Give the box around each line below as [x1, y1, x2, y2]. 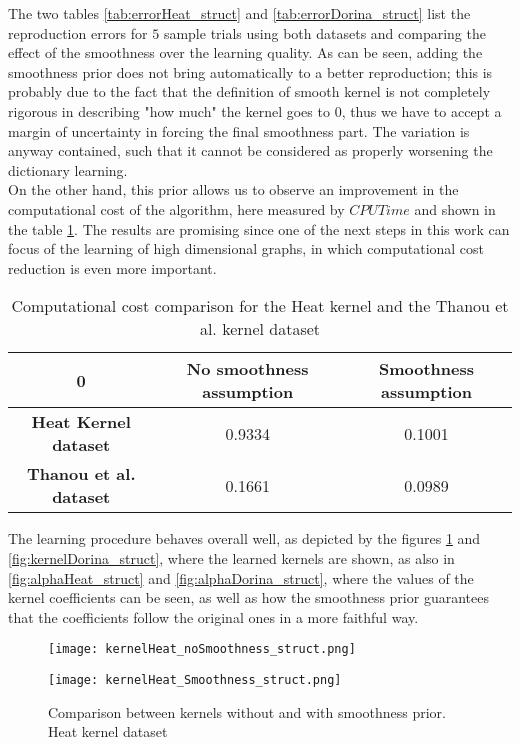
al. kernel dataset [199, 317, 321, 341]
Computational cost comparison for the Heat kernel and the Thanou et [11, 294, 509, 318]
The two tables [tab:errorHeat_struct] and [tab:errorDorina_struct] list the [8, 3, 471, 23]
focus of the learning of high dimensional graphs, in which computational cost [8, 238, 485, 259]
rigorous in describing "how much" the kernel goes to [8, 100, 330, 121]
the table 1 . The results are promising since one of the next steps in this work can [8, 218, 510, 239]
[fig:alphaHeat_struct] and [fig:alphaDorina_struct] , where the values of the [8, 567, 474, 588]
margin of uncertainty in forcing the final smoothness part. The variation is [8, 120, 470, 141]
